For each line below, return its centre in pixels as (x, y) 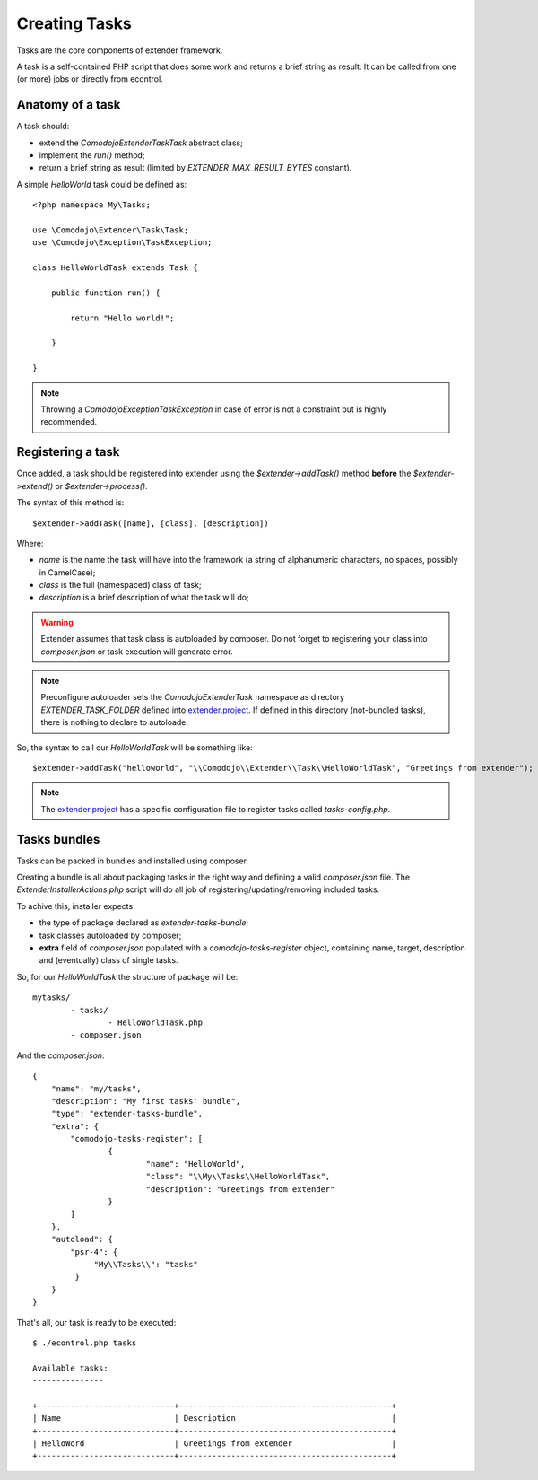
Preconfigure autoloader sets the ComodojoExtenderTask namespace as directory (193, 697)
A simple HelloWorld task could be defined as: (102, 184)
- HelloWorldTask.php (156, 1022)
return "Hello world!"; (122, 318)
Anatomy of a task (69, 105)
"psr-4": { (94, 1252)
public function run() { (105, 293)
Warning (57, 622)
